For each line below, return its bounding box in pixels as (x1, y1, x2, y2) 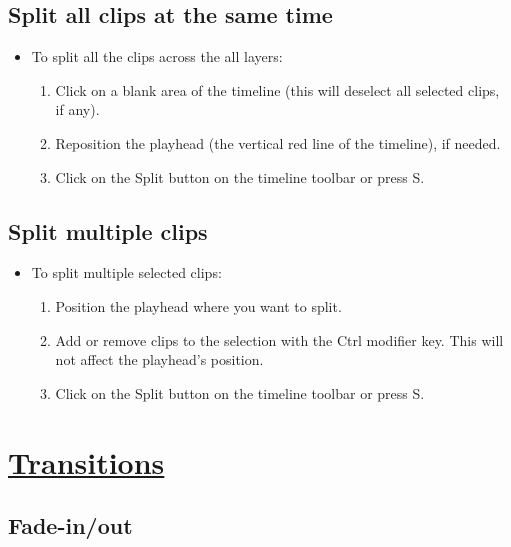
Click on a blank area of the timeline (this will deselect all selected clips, (55, 79, 500, 100)
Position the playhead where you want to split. (55, 295, 342, 316)
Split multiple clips (8, 215, 208, 246)
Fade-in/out (8, 510, 133, 541)
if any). (55, 99, 100, 120)
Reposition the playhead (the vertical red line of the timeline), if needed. (55, 132, 501, 153)
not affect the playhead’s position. (55, 349, 264, 370)
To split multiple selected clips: (31, 262, 222, 283)
